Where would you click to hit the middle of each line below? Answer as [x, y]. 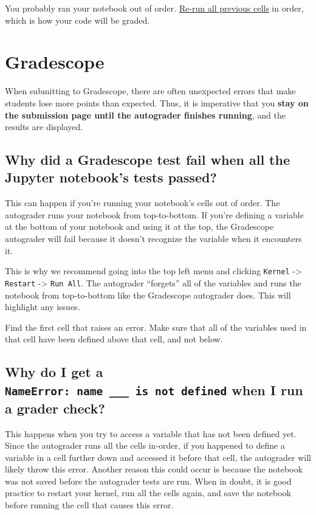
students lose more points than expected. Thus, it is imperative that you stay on [157, 102]
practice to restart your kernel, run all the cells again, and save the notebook [148, 493]
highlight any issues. [43, 307]
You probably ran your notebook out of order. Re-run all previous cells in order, [154, 8]
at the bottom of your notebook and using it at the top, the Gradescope [139, 226]
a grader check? [55, 408]
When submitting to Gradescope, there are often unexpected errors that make [150, 91]
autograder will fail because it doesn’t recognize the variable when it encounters [153, 239]
